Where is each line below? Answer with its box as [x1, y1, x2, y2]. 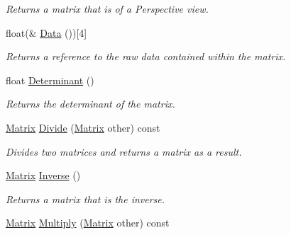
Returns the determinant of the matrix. [6, 96, 175, 111]
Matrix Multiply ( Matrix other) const [6, 215, 170, 230]
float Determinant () [6, 72, 94, 87]
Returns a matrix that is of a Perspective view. [6, 1, 209, 16]
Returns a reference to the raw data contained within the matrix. [6, 49, 286, 64]
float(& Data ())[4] [6, 25, 87, 40]
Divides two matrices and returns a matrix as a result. [6, 144, 242, 159]
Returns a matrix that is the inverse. [6, 191, 165, 206]
